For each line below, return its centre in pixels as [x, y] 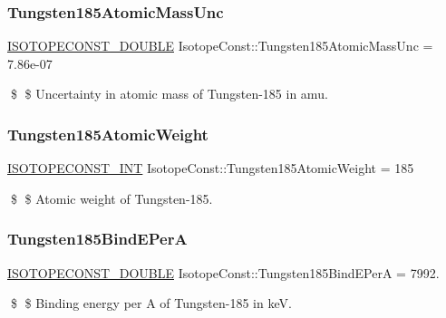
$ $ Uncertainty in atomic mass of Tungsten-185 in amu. [169, 94]
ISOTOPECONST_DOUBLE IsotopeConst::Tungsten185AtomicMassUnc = [220, 46]
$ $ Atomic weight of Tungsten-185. [111, 198]
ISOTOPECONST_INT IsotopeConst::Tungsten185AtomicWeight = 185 [211, 168]
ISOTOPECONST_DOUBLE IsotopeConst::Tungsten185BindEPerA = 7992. [223, 272]
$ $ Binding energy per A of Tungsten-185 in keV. [151, 303]
